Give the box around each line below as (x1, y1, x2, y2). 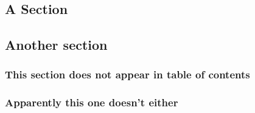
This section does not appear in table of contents (5, 67, 250, 82)
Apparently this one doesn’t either (5, 95, 178, 110)
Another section (5, 35, 108, 54)
